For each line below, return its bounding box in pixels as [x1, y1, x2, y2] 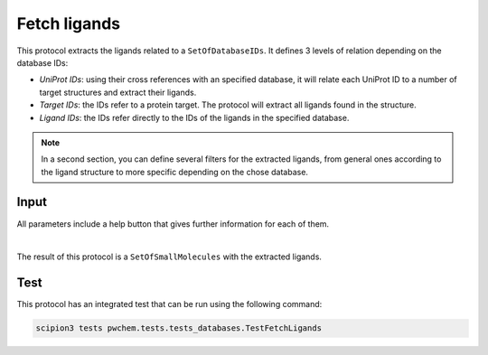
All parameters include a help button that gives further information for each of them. [16, 218, 330, 229]
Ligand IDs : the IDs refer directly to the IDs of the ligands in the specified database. [39, 112, 350, 123]
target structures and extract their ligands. [39, 87, 197, 98]
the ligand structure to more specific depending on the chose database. [41, 166, 309, 177]
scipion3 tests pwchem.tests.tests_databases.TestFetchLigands [35, 323, 323, 333]
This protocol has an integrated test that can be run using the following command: [16, 299, 323, 310]
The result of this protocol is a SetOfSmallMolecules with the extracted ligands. [16, 251, 323, 262]
